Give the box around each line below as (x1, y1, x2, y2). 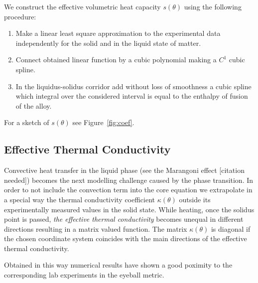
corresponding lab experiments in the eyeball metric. (4, 270, 164, 280)
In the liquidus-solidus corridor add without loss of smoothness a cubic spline (15, 81, 252, 91)
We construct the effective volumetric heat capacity (4, 1, 161, 11)
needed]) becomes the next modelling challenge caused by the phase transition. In (4, 174, 254, 185)
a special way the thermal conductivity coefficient (4, 194, 155, 204)
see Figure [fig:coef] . (72, 117, 134, 128)
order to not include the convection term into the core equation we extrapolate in (4, 184, 253, 195)
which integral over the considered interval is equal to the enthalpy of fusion (15, 91, 248, 101)
